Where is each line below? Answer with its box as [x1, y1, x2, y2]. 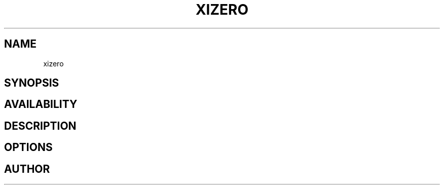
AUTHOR [4, 162, 50, 175]
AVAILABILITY [4, 98, 78, 111]
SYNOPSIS [4, 77, 59, 90]
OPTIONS [4, 141, 53, 154]
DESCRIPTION [4, 119, 77, 132]
